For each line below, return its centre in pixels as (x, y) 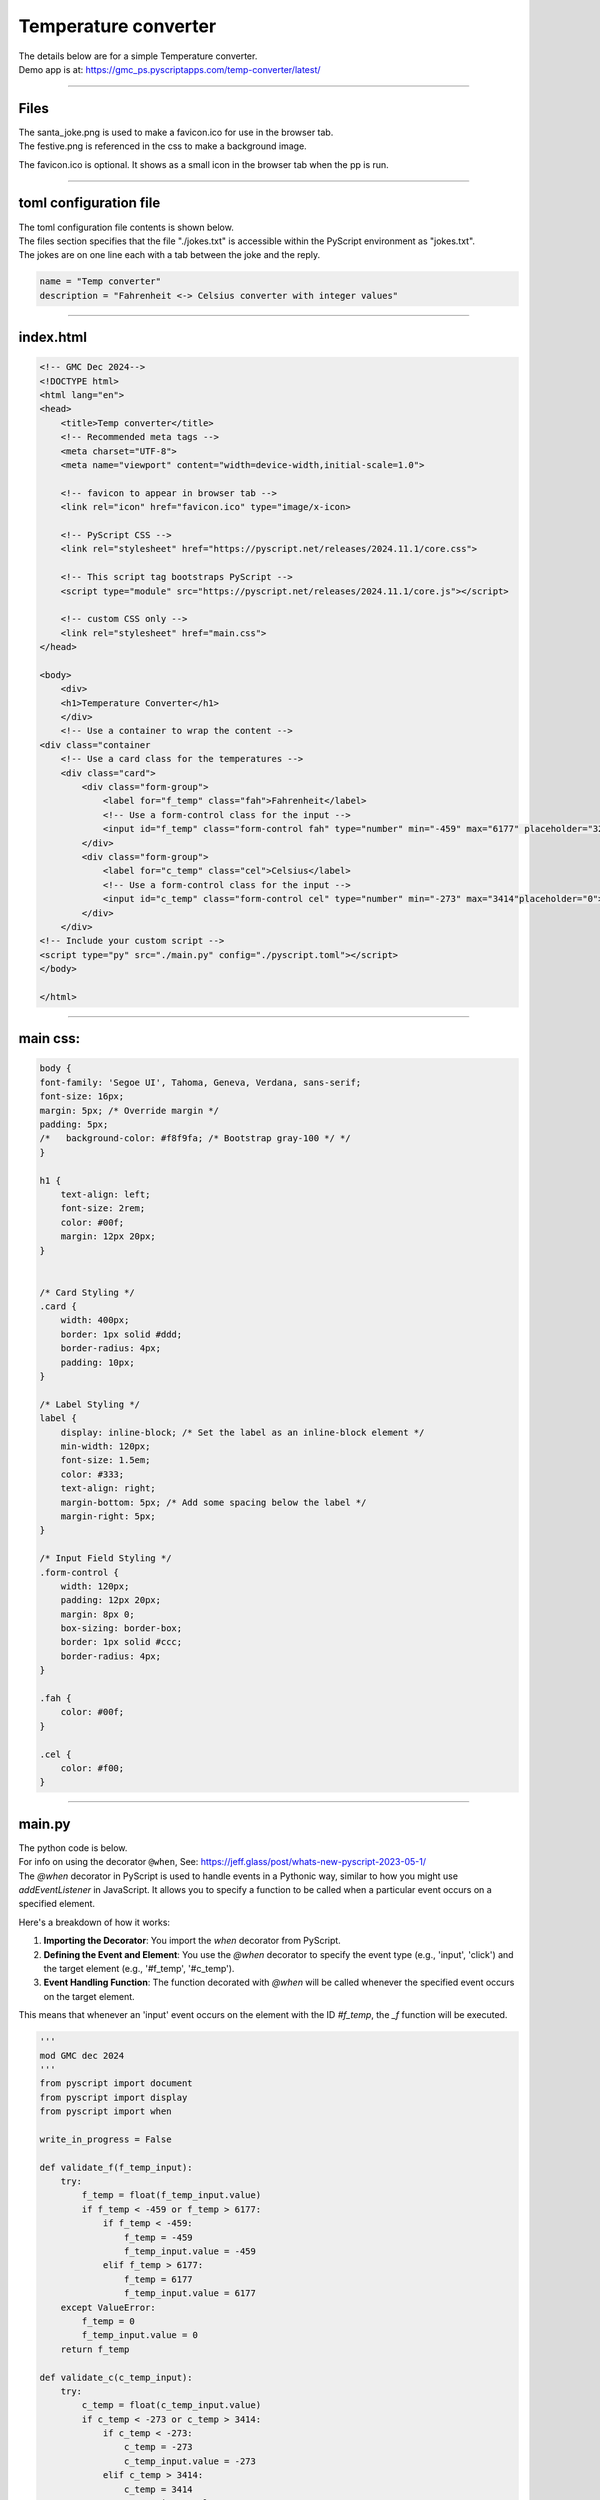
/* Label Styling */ (89, 1404)
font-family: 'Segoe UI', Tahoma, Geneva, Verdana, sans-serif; (200, 1082)
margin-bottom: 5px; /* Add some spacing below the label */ (213, 1502)
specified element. (56, 1904)
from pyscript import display (113, 2097)
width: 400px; (95, 1320)
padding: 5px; (74, 1124)
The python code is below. (73, 1847)
